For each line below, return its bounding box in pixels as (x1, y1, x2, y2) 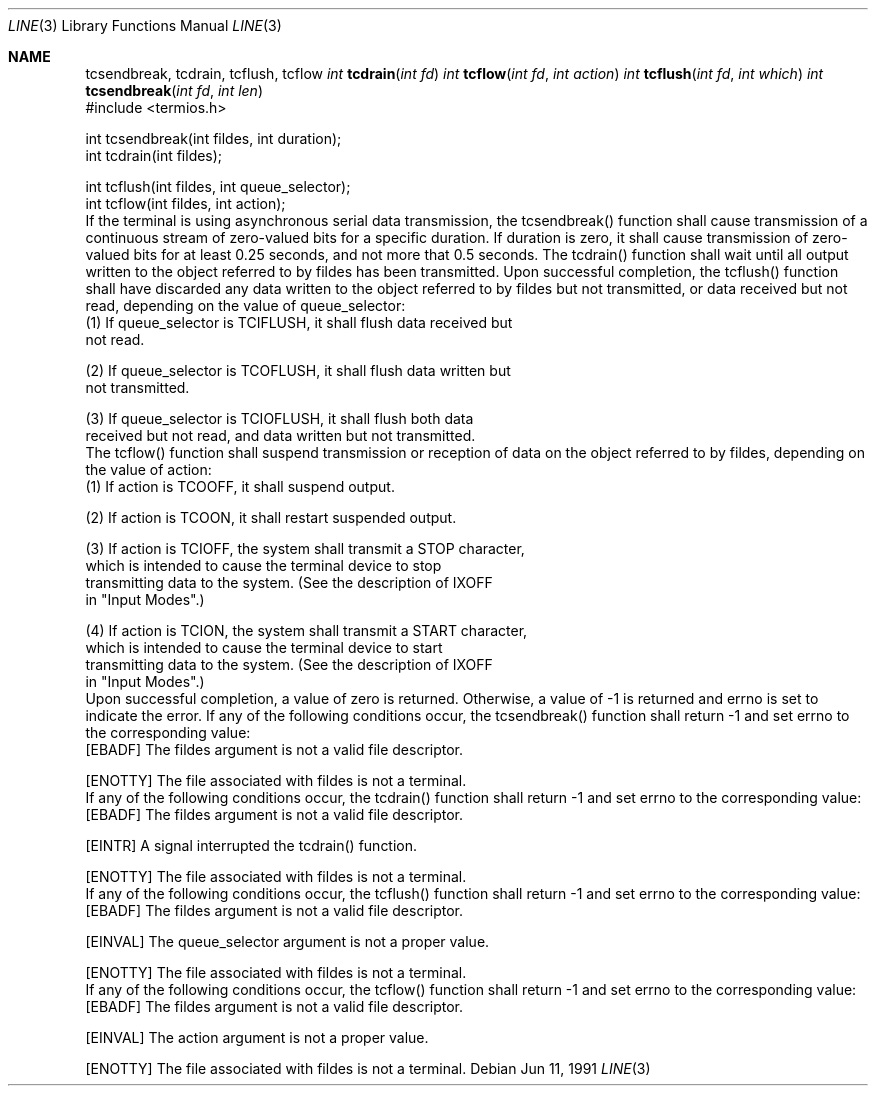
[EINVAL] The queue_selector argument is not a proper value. (85, 933, 490, 950)
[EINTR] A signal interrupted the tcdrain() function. (85, 837, 418, 854)
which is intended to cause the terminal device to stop (85, 557, 442, 574)
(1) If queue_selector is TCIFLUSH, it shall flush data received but (85, 314, 513, 331)
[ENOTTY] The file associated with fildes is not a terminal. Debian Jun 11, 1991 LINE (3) (85, 1060, 651, 1077)
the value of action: (85, 461, 212, 478)
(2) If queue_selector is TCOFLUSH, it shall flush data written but (85, 362, 511, 379)
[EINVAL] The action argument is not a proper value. (85, 1029, 429, 1046)
